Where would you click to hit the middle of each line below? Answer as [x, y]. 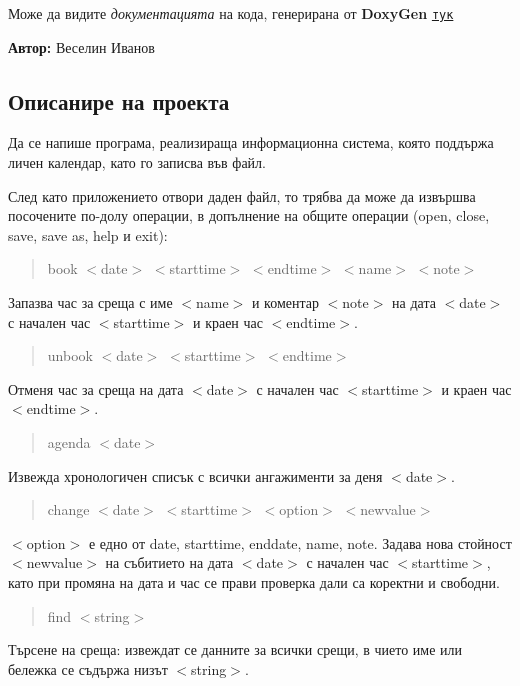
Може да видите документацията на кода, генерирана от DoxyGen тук [231, 13]
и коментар [285, 302]
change [68, 509]
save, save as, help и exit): [88, 234]
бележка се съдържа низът [88, 668]
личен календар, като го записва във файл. [137, 162]
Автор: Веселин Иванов [81, 46]
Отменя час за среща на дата [96, 388]
